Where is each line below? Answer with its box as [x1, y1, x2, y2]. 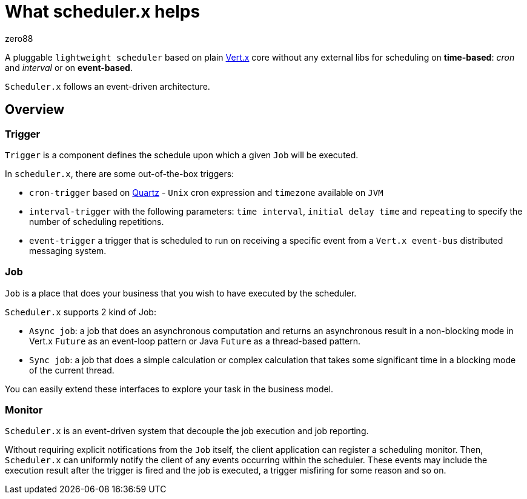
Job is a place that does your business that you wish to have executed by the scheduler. [5, 287, 357, 298]
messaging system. [29, 245, 107, 256]
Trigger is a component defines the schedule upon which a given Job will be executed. [5, 149, 359, 160]
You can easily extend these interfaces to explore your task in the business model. [5, 383, 334, 394]
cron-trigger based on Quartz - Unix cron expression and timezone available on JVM [29, 187, 383, 198]
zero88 [5, 33, 33, 44]
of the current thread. [29, 364, 114, 375]
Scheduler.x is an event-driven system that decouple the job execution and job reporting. [5, 426, 369, 437]
